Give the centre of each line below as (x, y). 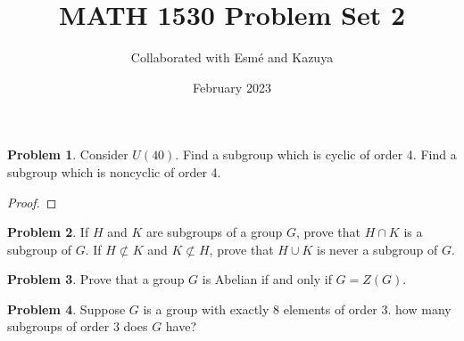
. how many (419, 309)
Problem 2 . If (48, 232)
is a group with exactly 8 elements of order (260, 309)
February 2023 (232, 87)
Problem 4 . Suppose (66, 309)
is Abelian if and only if (267, 279)
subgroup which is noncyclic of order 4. (114, 171)
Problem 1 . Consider (68, 154)
